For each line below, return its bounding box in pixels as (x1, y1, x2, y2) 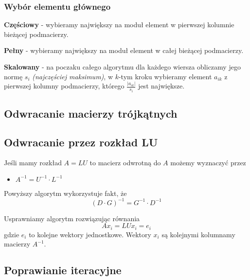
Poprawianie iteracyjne (4, 262, 122, 278)
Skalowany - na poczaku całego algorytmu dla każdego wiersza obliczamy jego (4, 62, 241, 71)
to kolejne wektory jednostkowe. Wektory (29, 229, 151, 239)
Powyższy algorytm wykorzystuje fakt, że (4, 188, 127, 198)
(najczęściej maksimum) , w (32, 71, 113, 81)
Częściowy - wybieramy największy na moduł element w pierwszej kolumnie (4, 19, 234, 30)
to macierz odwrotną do (89, 157, 161, 167)
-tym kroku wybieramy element (118, 71, 212, 81)
